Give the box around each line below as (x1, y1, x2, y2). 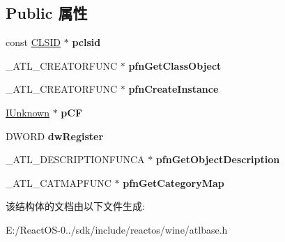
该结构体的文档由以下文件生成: (6, 199, 145, 213)
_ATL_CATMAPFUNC (6, 175, 111, 190)
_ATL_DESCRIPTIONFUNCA (6, 152, 145, 167)
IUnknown (6, 105, 50, 119)
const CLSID (6, 35, 61, 50)
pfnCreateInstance (128, 82, 219, 96)
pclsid (72, 35, 101, 50)
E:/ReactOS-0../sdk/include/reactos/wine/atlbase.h (6, 222, 228, 236)
